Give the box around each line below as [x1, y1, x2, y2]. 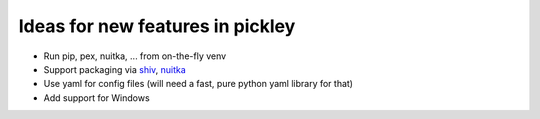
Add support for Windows [43, 91, 150, 104]
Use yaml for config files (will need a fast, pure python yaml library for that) [43, 78, 354, 90]
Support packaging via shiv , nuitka [43, 63, 187, 75]
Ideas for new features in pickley [18, 15, 296, 37]
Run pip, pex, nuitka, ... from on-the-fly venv [43, 50, 227, 62]
